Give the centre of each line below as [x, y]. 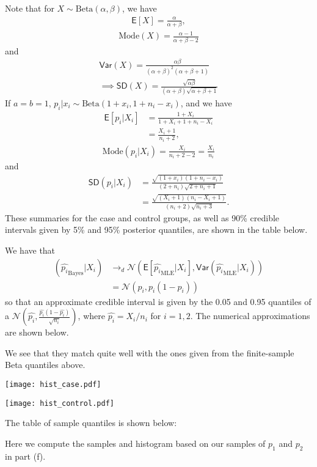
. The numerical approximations [250, 316]
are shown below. [37, 332]
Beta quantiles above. [45, 365]
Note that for [30, 8]
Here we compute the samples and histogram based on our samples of [135, 443]
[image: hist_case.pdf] [53, 384]
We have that [30, 250]
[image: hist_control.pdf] [60, 403]
